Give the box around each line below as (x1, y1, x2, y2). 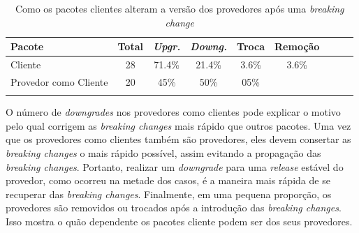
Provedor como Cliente (10, 74, 108, 89)
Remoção (274, 39, 320, 54)
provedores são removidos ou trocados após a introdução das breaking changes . (6, 200, 342, 215)
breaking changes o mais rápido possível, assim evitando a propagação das (6, 146, 321, 160)
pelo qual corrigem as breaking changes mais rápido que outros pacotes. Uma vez (6, 118, 351, 133)
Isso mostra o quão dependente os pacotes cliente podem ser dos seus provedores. (6, 213, 353, 228)
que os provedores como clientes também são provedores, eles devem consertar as (6, 132, 351, 146)
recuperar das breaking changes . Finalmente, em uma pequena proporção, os (6, 186, 332, 201)
